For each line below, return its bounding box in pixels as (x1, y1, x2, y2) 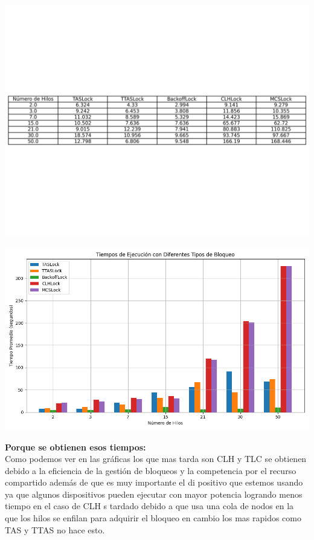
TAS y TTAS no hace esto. (5, 523, 105, 536)
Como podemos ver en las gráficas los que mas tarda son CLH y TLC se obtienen (5, 452, 307, 465)
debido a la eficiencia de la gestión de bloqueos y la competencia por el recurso (5, 464, 296, 477)
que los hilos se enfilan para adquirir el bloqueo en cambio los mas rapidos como (5, 512, 301, 524)
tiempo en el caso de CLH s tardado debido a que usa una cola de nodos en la (5, 499, 294, 512)
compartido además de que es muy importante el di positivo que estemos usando (5, 476, 303, 489)
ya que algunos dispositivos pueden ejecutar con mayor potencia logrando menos (5, 487, 303, 500)
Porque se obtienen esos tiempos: (5, 440, 146, 453)
